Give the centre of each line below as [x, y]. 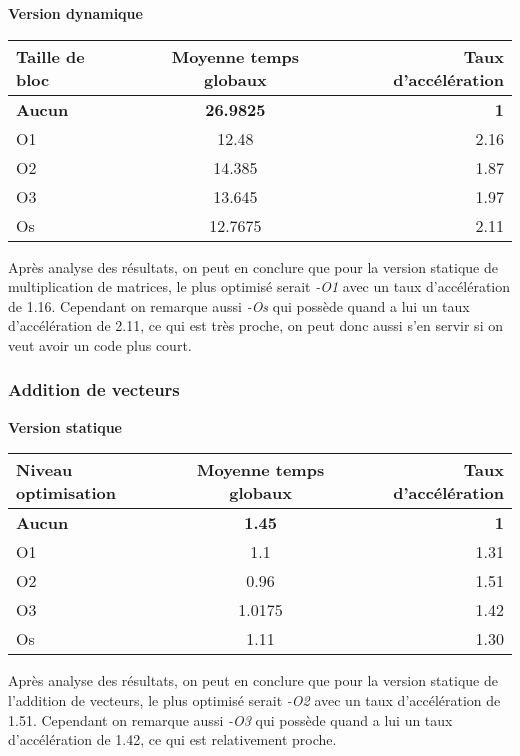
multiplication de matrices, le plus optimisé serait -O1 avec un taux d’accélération [259, 286]
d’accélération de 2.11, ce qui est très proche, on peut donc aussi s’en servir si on [255, 325]
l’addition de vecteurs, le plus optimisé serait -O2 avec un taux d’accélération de [254, 699]
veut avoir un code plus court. [100, 344]
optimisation [66, 493]
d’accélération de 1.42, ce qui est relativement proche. [172, 739]
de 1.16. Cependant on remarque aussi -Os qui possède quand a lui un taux [239, 305]
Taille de [50, 56]
